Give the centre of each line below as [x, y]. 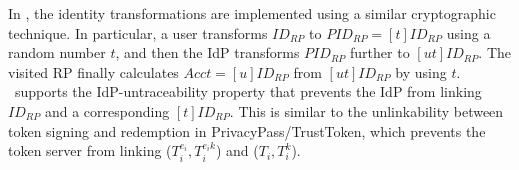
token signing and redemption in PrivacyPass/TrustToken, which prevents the [247, 130]
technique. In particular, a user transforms [138, 32]
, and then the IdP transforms [207, 52]
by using [421, 71]
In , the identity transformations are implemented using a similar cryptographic [252, 13]
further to [380, 52]
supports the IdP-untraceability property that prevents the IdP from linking [248, 91]
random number [57, 52]
